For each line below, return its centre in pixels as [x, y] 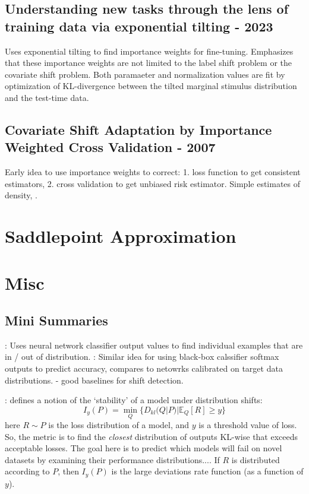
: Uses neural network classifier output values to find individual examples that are [154, 345]
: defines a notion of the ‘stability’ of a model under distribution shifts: [134, 400]
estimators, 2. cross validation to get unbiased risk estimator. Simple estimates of [153, 183]
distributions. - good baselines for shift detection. [94, 380]
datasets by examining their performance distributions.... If [112, 459]
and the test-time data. [47, 97]
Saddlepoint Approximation [121, 236]
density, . [21, 195]
